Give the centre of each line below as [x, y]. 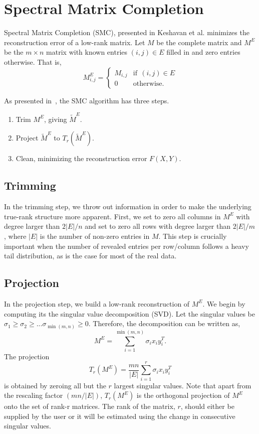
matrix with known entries [87, 52]
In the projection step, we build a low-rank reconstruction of [97, 303]
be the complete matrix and [199, 42]
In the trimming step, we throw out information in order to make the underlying [128, 206]
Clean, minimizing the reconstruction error [81, 158]
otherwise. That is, [33, 61]
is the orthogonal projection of [183, 395]
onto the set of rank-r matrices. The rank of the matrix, [90, 406]
